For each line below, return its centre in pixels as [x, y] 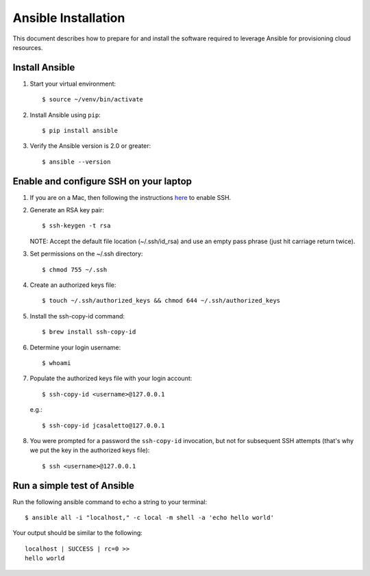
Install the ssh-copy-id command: [77, 316]
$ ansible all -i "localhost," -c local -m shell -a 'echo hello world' [149, 518]
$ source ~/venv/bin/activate [93, 100]
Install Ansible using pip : [65, 115]
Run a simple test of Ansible [74, 485]
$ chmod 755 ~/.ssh [75, 270]
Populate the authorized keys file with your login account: [111, 378]
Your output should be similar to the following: [78, 533]
